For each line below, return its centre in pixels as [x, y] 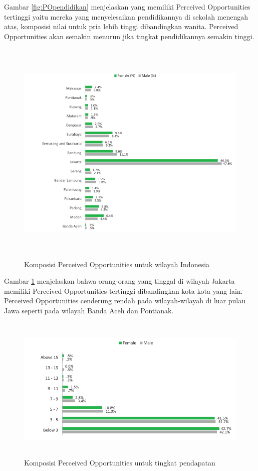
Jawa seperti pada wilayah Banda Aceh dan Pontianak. [89, 311]
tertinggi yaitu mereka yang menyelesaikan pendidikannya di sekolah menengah [126, 16]
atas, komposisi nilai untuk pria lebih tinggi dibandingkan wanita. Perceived [121, 26]
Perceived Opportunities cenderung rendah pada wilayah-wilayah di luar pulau [125, 301]
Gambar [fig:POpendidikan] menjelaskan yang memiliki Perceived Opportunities [127, 7]
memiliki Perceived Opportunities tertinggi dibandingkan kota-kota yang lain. [123, 290]
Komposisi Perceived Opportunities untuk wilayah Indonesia [117, 264]
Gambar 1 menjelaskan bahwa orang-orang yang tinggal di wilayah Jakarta [119, 281]
